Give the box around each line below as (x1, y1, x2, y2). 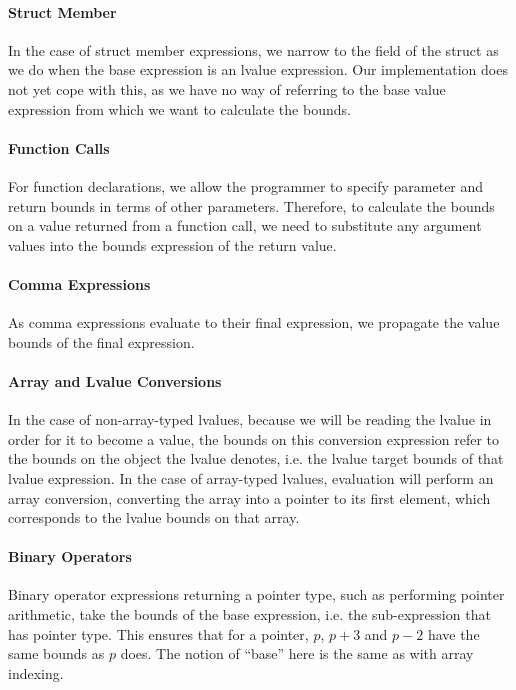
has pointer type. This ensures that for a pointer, (8, 623, 309, 644)
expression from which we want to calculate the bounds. (8, 98, 351, 119)
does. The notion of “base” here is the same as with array (120, 643, 474, 664)
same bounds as (8, 643, 105, 664)
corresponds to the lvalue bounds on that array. (8, 507, 300, 528)
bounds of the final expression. (8, 331, 195, 352)
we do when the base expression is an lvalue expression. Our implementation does (8, 59, 508, 80)
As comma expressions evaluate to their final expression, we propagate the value (8, 312, 500, 333)
